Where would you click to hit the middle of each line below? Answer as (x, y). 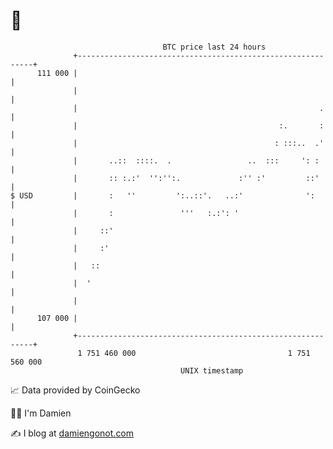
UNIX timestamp (212, 370)
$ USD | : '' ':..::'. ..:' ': (162, 195)
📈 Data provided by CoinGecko (75, 390)
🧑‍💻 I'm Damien (41, 413)
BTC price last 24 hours (214, 47)
